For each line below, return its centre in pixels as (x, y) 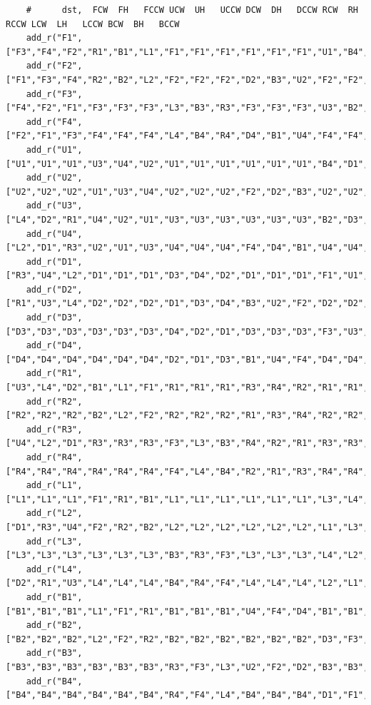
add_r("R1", (54, 374)
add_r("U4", (54, 234)
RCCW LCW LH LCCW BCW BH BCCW (93, 24)
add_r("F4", (54, 122)
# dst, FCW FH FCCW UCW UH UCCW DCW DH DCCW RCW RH (192, 10)
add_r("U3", (54, 206)
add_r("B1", (54, 597)
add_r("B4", (54, 681)
